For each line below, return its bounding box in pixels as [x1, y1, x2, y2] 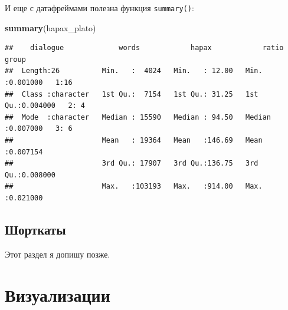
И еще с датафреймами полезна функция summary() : [5, 2, 194, 14]
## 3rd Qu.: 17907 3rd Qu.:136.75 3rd [5, 159, 258, 168]
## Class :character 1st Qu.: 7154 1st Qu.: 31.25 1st [5, 90, 258, 98]
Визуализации [5, 282, 110, 306]
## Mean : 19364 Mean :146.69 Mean [5, 136, 263, 144]
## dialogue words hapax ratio [5, 44, 284, 52]
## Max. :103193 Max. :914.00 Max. [5, 182, 263, 191]
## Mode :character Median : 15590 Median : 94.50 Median [5, 113, 271, 121]
